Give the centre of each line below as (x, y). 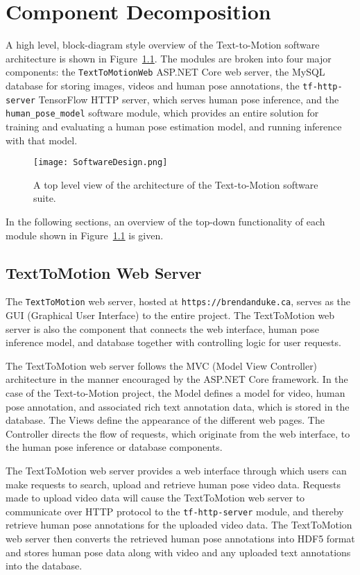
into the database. (44, 566)
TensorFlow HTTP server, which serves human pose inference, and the (189, 99)
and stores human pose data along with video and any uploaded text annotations (178, 552)
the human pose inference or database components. (114, 447)
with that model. (42, 140)
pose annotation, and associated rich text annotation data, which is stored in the (178, 406)
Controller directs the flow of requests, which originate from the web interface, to (178, 433)
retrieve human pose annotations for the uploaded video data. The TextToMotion (179, 525)
